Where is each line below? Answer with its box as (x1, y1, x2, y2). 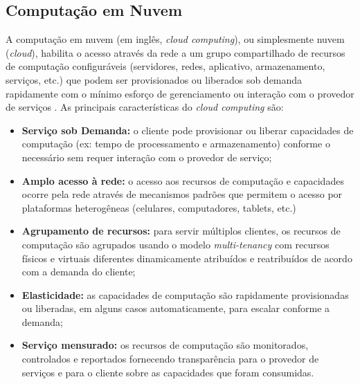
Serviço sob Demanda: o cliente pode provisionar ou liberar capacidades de (21, 122, 354, 137)
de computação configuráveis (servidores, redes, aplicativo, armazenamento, (6, 59, 325, 73)
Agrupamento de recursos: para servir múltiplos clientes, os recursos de (21, 223, 341, 238)
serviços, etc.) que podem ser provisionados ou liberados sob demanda (6, 72, 303, 86)
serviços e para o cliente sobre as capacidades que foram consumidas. (21, 365, 314, 379)
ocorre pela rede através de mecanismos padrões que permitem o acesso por (21, 187, 343, 201)
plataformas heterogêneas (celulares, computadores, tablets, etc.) (21, 200, 296, 214)
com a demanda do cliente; (21, 264, 136, 279)
